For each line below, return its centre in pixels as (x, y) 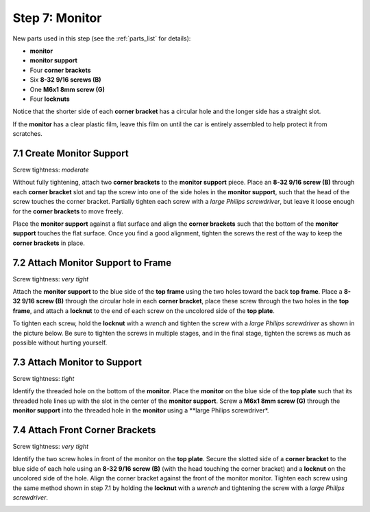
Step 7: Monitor (57, 18)
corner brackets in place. (49, 243)
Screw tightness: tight (44, 378)
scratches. (27, 134)
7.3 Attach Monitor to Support (77, 362)
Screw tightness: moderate (51, 170)
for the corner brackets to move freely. (68, 211)
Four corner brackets (61, 70)
